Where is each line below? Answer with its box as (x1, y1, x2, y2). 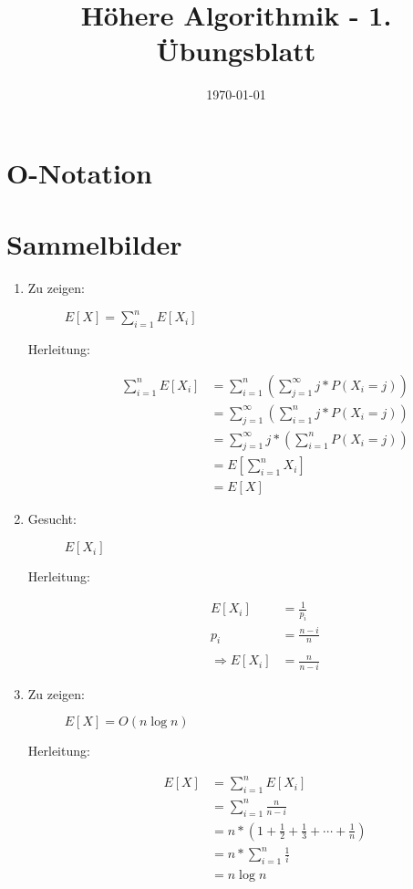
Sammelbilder (6, 225, 182, 263)
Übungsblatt (156, 32, 316, 69)
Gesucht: (27, 509, 77, 528)
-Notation (28, 153, 152, 191)
